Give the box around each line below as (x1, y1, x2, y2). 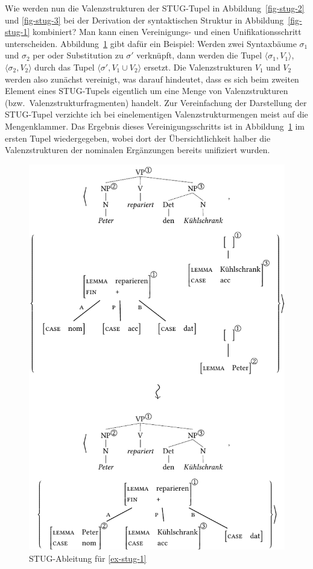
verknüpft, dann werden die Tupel (136, 49, 262, 61)
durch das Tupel (34, 60, 95, 73)
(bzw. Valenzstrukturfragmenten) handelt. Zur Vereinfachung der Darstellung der (5, 96, 307, 108)
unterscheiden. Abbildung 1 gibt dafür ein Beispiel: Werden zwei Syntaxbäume (5, 37, 297, 49)
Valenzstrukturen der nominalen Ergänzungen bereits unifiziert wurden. (5, 143, 270, 156)
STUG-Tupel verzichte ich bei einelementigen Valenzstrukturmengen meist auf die (5, 108, 308, 121)
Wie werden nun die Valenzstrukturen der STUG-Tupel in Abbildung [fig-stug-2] (5, 2, 305, 14)
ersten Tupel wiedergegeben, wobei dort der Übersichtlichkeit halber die (5, 131, 271, 144)
